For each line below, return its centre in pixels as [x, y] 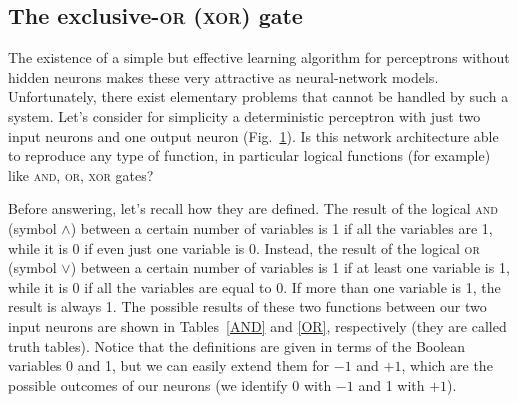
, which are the [447, 365]
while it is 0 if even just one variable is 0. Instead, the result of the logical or [244, 247]
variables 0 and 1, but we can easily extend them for [169, 365]
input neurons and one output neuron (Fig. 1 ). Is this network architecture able [253, 135]
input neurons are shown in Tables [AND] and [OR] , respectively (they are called [257, 325]
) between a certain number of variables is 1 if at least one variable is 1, [290, 267]
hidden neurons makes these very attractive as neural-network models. [223, 76]
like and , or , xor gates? [81, 174]
